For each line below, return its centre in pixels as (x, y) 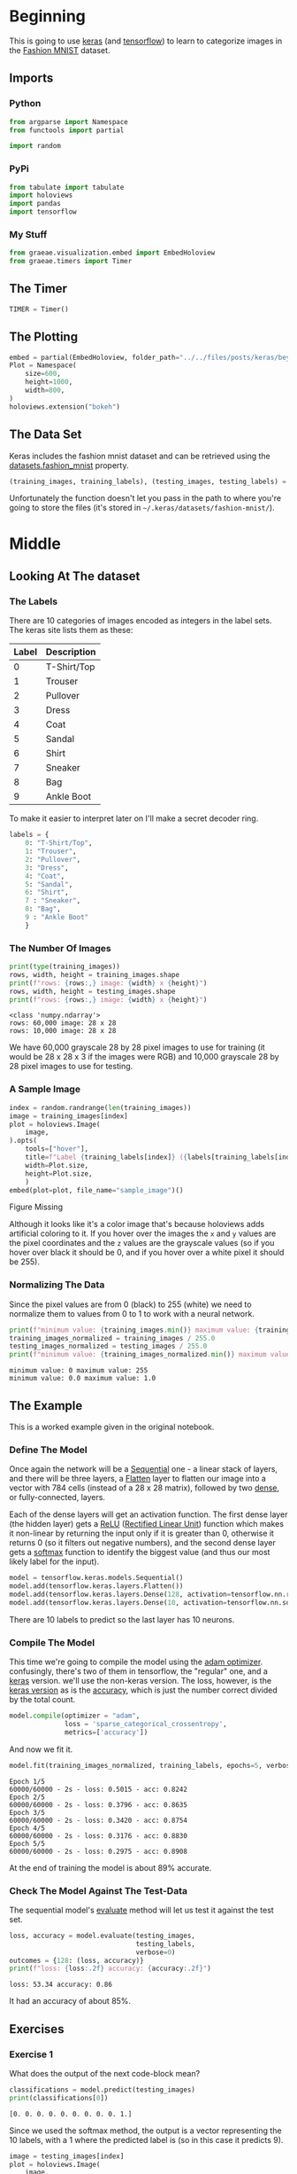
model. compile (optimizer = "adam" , (75, 1716)
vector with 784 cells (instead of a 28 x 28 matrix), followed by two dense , (145, 1488)
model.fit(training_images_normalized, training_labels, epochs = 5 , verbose (152, 1765)
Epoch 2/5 (27, 1797)
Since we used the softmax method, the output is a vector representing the (145, 2131)
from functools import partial (67, 130)
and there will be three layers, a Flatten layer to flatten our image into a (138, 1479)
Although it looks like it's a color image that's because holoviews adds (137, 1224)
